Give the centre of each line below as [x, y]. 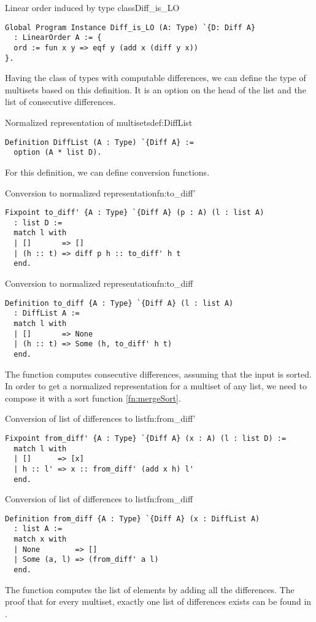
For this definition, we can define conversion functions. [107, 172]
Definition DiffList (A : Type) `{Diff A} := [99, 142]
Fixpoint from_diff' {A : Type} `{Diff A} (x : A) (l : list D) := [146, 438]
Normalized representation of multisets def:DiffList [99, 122]
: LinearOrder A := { [58, 38]
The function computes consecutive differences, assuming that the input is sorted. [158, 374]
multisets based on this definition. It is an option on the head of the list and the [156, 89]
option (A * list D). [58, 153]
